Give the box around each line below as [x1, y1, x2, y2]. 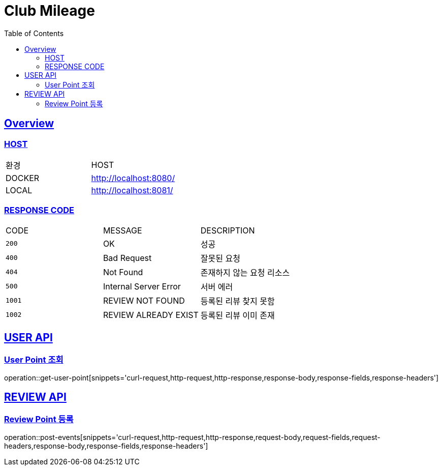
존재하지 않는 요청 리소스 [200, 267, 290, 278]
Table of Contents [4, 28, 64, 38]
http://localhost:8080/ [91, 172, 175, 183]
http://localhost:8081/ [91, 185, 173, 195]
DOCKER [6, 172, 40, 183]
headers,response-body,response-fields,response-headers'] [4, 442, 208, 451]
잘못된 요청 [200, 253, 240, 263]
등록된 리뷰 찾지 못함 [200, 296, 275, 306]
